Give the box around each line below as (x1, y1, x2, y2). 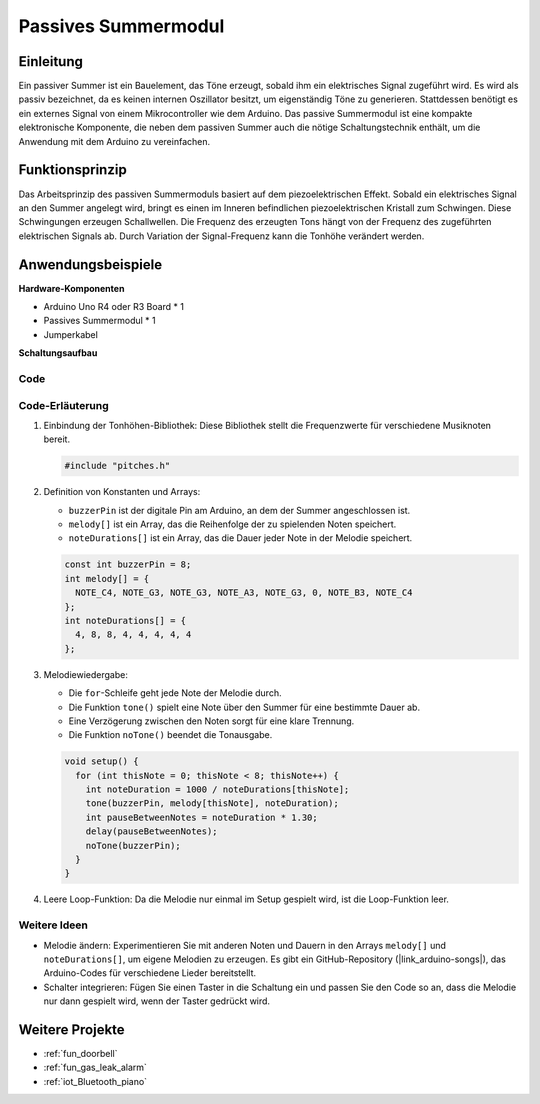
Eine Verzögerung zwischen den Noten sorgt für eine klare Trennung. (68, 715, 355, 727)
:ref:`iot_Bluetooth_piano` (43, 1075, 148, 1087)
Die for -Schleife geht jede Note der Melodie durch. (68, 687, 282, 699)
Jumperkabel (43, 328, 99, 340)
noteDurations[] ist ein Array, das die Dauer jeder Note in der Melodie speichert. (68, 532, 413, 544)
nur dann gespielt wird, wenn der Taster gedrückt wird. (43, 995, 270, 1007)
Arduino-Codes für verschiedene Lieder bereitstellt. (43, 967, 257, 979)
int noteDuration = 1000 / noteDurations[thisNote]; (85, 784, 350, 795)
